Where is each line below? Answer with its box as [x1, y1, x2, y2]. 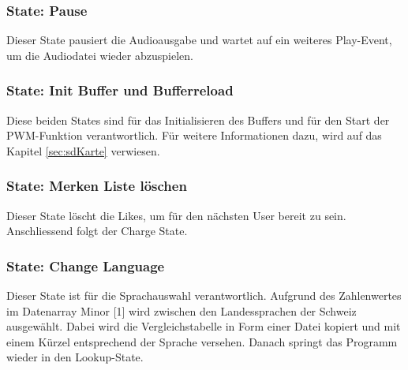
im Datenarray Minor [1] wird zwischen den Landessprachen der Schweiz [6, 302, 357, 319]
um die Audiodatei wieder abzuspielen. [6, 47, 193, 63]
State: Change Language [6, 256, 165, 275]
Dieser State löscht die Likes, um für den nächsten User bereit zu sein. [6, 207, 346, 223]
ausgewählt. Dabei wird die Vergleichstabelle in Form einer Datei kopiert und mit [6, 318, 401, 334]
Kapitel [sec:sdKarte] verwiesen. [6, 142, 160, 159]
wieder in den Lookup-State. [6, 349, 144, 365]
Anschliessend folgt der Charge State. [6, 222, 188, 239]
